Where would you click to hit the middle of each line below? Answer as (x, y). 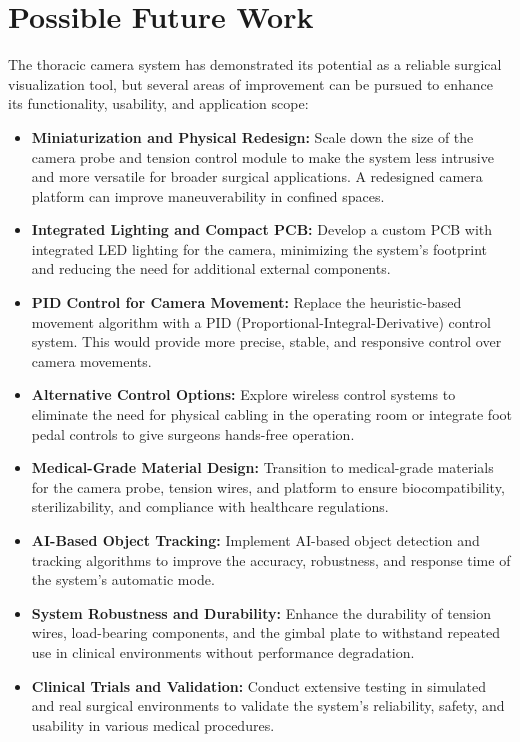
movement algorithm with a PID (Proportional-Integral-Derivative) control (261, 321)
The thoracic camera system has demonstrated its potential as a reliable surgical (255, 64)
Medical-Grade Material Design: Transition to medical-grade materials (262, 467)
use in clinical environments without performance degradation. (223, 651)
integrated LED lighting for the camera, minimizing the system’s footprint (259, 248)
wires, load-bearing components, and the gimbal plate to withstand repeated (265, 632)
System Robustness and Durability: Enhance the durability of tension (261, 612)
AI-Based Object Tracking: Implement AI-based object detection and (255, 540)
